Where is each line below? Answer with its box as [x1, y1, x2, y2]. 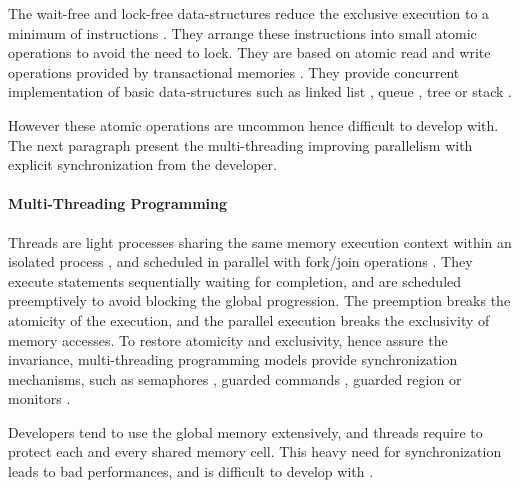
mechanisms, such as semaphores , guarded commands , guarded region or [8, 368, 462, 389]
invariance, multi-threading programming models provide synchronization [8, 349, 458, 370]
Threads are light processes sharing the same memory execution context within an [8, 231, 512, 252]
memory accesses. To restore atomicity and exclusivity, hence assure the [8, 329, 448, 350]
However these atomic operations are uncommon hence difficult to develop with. [8, 114, 499, 135]
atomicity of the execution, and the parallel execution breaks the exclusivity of [8, 309, 490, 330]
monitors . [8, 388, 71, 409]
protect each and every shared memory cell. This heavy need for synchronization [8, 441, 502, 462]
